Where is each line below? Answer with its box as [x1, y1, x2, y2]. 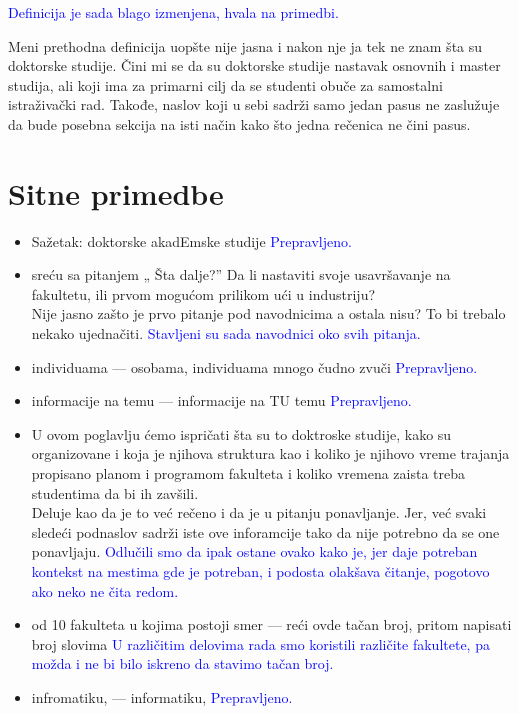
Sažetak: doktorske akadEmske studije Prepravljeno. [31, 230, 352, 251]
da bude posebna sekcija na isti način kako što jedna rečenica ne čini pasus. [8, 113, 471, 134]
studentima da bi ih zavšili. [31, 482, 199, 503]
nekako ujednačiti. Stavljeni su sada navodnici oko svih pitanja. [31, 323, 421, 344]
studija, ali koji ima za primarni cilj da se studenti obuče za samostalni [8, 74, 443, 95]
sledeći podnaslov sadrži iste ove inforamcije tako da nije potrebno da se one [31, 521, 500, 542]
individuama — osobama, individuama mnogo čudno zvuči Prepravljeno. [31, 356, 478, 377]
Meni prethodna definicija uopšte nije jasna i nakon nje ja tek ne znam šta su [8, 35, 483, 56]
